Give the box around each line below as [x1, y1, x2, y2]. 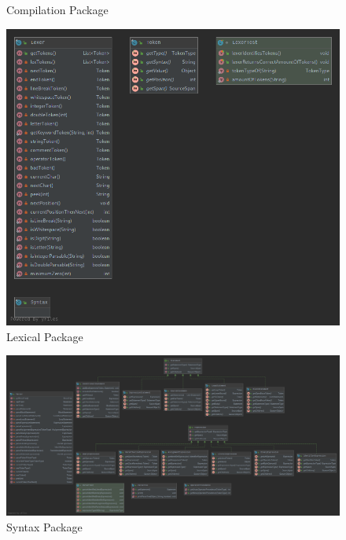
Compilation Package [6, 2, 109, 17]
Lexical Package [6, 328, 83, 344]
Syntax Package [6, 519, 83, 534]
